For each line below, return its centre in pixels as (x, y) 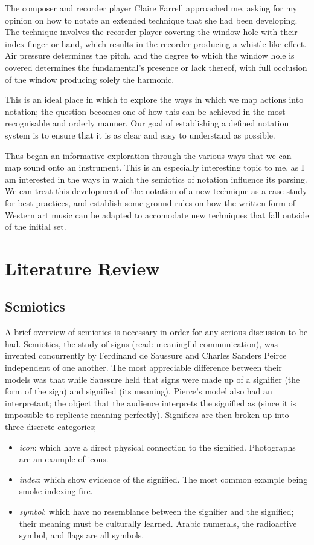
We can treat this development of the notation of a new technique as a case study (156, 191)
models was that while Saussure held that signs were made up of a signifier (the (152, 379)
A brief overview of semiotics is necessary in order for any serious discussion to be (156, 332)
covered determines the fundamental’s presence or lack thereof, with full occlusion (156, 67)
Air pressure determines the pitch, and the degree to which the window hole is (150, 55)
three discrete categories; (51, 427)
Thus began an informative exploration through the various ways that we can (148, 155)
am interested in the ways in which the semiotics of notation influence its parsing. (156, 179)
